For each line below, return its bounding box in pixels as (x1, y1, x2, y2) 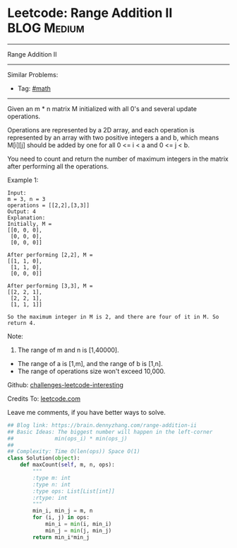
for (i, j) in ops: (32, 514, 90, 521)
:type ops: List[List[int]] (32, 487, 115, 495)
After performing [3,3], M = (7, 282, 93, 290)
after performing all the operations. (7, 161, 109, 171)
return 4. (7, 319, 37, 326)
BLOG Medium (7, 20, 85, 36)
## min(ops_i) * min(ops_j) (7, 435, 128, 442)
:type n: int (32, 481, 71, 488)
